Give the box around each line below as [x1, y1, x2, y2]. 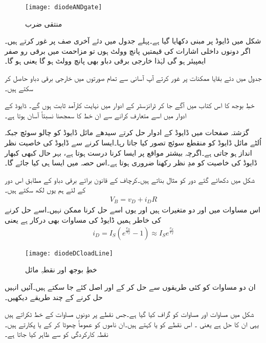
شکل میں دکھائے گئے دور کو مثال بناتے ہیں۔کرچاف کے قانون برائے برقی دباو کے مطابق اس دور [5, 174, 255, 185]
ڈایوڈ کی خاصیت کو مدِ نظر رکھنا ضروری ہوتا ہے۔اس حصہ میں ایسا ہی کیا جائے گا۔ [5, 157, 257, 168]
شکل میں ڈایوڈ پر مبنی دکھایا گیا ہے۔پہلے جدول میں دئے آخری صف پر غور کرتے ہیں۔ [5, 35, 261, 46]
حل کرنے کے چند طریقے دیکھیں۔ [5, 291, 103, 302]
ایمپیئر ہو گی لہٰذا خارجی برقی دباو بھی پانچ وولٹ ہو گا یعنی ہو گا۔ [5, 55, 206, 66]
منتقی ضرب [25, 18, 62, 29]
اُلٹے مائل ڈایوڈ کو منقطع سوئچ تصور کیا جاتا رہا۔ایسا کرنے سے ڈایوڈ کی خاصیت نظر [5, 137, 261, 147]
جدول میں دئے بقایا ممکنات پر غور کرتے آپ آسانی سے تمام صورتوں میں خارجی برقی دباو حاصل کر [5, 73, 262, 83]
